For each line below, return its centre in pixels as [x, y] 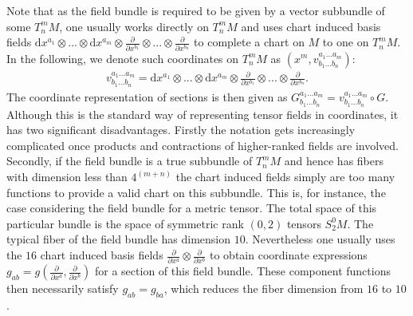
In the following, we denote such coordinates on [123, 58]
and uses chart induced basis [311, 26]
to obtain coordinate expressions [288, 255]
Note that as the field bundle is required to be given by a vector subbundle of [196, 10]
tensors [304, 223]
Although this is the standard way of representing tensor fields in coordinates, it [203, 114]
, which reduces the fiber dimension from [264, 288]
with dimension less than [67, 177]
